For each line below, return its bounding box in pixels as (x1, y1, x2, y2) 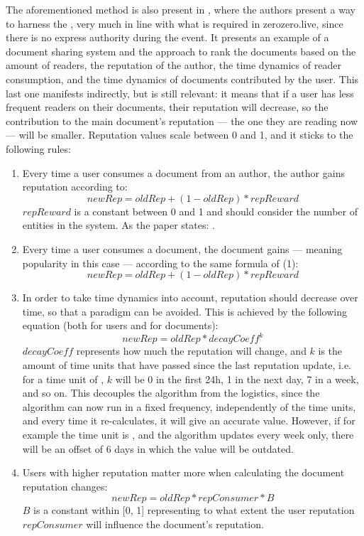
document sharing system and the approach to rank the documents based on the (6, 43, 356, 58)
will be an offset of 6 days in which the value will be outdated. (22, 441, 294, 456)
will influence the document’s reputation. (86, 516, 264, 531)
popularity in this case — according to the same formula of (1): (22, 255, 299, 270)
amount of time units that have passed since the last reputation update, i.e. (22, 357, 351, 372)
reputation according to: (22, 179, 128, 194)
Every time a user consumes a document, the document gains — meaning (22, 241, 343, 256)
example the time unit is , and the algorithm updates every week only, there (22, 427, 354, 441)
